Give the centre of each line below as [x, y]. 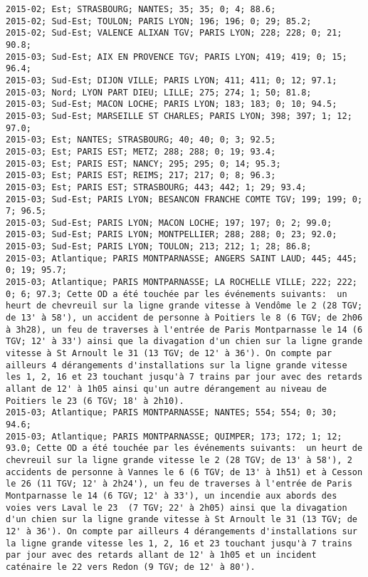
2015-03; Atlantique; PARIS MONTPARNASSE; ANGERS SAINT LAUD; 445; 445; [182, 258]
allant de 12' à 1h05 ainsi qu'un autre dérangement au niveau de [167, 389]
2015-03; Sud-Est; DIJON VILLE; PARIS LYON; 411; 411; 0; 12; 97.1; [172, 80]
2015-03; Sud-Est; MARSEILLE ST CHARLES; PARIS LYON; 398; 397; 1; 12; [179, 116]
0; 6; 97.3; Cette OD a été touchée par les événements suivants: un [177, 294]
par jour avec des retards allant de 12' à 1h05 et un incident [161, 555]
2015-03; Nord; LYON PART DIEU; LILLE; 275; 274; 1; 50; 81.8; [159, 92]
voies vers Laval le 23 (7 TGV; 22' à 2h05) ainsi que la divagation [177, 508]
